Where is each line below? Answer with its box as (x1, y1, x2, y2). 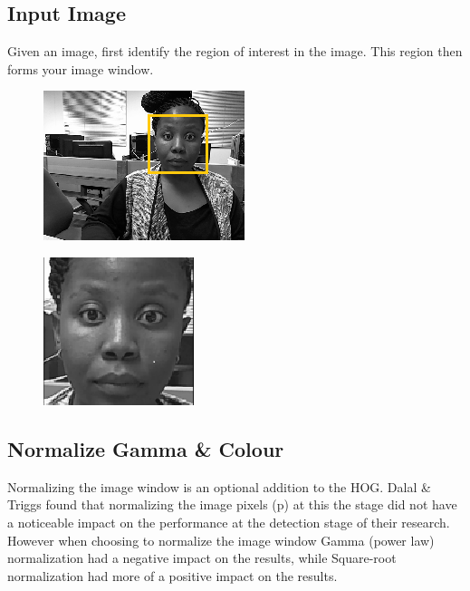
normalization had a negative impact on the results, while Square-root (7, 548, 397, 567)
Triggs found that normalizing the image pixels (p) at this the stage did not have (7, 495, 457, 514)
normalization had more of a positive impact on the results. (7, 566, 338, 585)
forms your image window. (7, 59, 154, 78)
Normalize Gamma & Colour (7, 434, 284, 462)
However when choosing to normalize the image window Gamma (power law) (7, 530, 435, 549)
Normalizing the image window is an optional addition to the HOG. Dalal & (7, 477, 431, 496)
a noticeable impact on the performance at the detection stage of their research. (7, 512, 450, 531)
